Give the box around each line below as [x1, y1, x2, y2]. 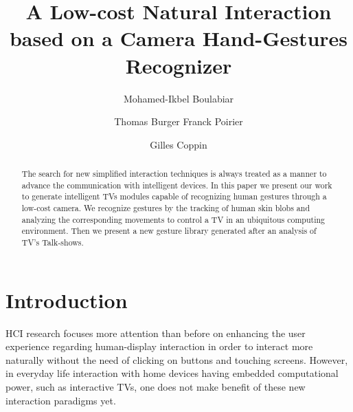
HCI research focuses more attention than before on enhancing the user [5, 325, 306, 340]
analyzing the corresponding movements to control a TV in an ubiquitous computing [21, 213, 326, 225]
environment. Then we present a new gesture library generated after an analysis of [21, 225, 317, 237]
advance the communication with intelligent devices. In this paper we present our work [21, 179, 332, 191]
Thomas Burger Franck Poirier [114, 114, 243, 129]
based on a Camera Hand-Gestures [9, 24, 348, 52]
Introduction [5, 285, 128, 314]
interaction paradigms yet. [5, 393, 116, 407]
